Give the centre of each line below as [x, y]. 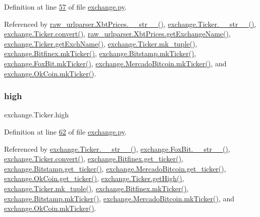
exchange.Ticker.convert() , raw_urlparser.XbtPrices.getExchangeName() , [117, 34]
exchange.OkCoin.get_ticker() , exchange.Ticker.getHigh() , [94, 178]
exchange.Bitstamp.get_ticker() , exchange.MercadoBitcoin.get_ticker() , [115, 168]
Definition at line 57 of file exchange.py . [65, 7]
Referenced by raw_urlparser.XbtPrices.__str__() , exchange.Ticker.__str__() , [130, 24]
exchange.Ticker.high [36, 115]
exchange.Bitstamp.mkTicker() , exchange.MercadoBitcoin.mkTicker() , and [119, 198]
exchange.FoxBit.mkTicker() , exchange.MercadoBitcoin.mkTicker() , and [115, 63]
